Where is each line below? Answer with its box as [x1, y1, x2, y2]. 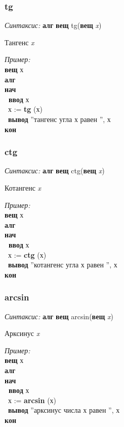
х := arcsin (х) [8, 394, 57, 405]
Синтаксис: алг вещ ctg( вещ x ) [5, 165, 105, 176]
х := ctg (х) [8, 249, 47, 260]
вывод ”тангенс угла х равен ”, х [8, 113, 111, 124]
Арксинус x [5, 328, 40, 339]
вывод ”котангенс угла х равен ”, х [8, 259, 117, 270]
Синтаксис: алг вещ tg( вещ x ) [5, 20, 102, 30]
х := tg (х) [8, 104, 43, 114]
